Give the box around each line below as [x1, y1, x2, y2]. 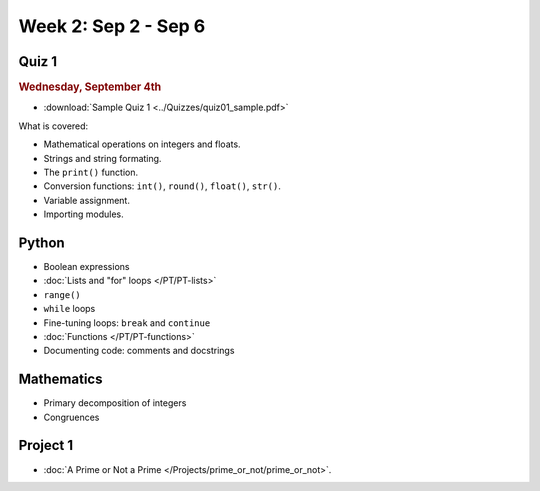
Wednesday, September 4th [18, 80, 162, 94]
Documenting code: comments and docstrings [43, 345, 235, 357]
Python [18, 234, 65, 251]
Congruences [43, 411, 100, 423]
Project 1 [18, 437, 74, 454]
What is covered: [18, 120, 89, 132]
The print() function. [43, 166, 139, 178]
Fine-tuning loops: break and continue [43, 316, 211, 329]
